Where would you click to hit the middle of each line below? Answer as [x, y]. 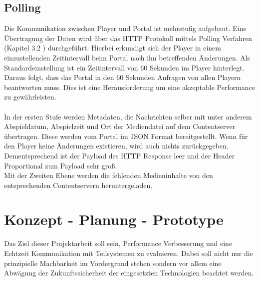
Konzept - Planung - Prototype [114, 219]
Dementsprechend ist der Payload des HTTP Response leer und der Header [120, 155]
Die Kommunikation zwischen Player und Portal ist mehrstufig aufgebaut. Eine [125, 28]
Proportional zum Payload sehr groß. [61, 165]
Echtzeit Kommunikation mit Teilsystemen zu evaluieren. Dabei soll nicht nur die [129, 253]
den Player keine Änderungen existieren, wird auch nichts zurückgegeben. [116, 146]
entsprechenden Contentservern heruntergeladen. [78, 185]
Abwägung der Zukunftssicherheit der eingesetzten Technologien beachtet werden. [129, 273]
